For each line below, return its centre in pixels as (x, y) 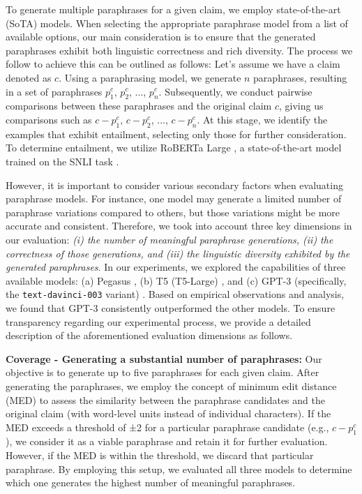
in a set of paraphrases (54, 91)
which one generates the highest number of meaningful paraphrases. (151, 482)
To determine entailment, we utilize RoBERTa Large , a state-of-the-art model (174, 148)
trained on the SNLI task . (62, 161)
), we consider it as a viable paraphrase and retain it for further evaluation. (167, 441)
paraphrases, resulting (300, 77)
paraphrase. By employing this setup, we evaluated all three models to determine (179, 469)
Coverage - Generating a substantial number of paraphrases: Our (164, 358)
